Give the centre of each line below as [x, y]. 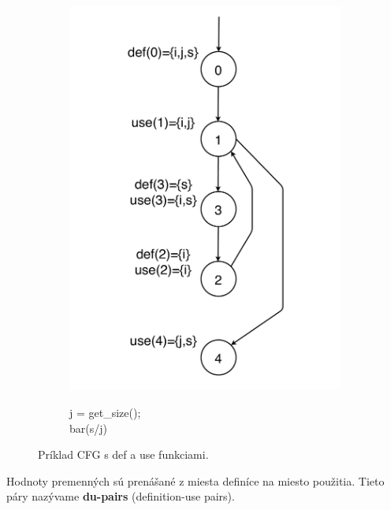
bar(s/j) [88, 428]
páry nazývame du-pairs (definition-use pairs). [121, 496]
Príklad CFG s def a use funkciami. [123, 454]
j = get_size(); [105, 412]
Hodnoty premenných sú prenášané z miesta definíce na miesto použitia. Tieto [195, 480]
